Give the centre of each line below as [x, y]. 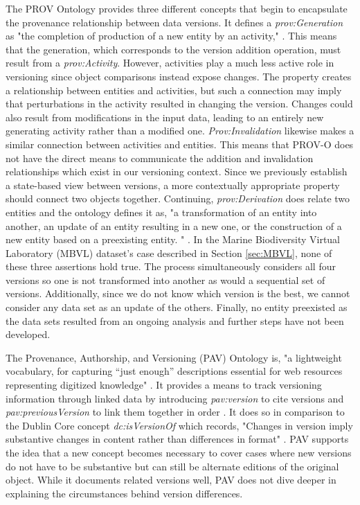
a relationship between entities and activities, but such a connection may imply [174, 90]
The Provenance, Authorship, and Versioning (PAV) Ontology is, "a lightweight [174, 357]
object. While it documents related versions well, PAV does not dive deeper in [171, 480]
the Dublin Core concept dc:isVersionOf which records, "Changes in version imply [179, 425]
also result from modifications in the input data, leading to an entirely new [165, 117]
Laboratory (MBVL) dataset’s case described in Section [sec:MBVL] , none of [169, 252]
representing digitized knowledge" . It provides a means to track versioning [164, 385]
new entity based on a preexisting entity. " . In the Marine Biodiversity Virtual [173, 239]
